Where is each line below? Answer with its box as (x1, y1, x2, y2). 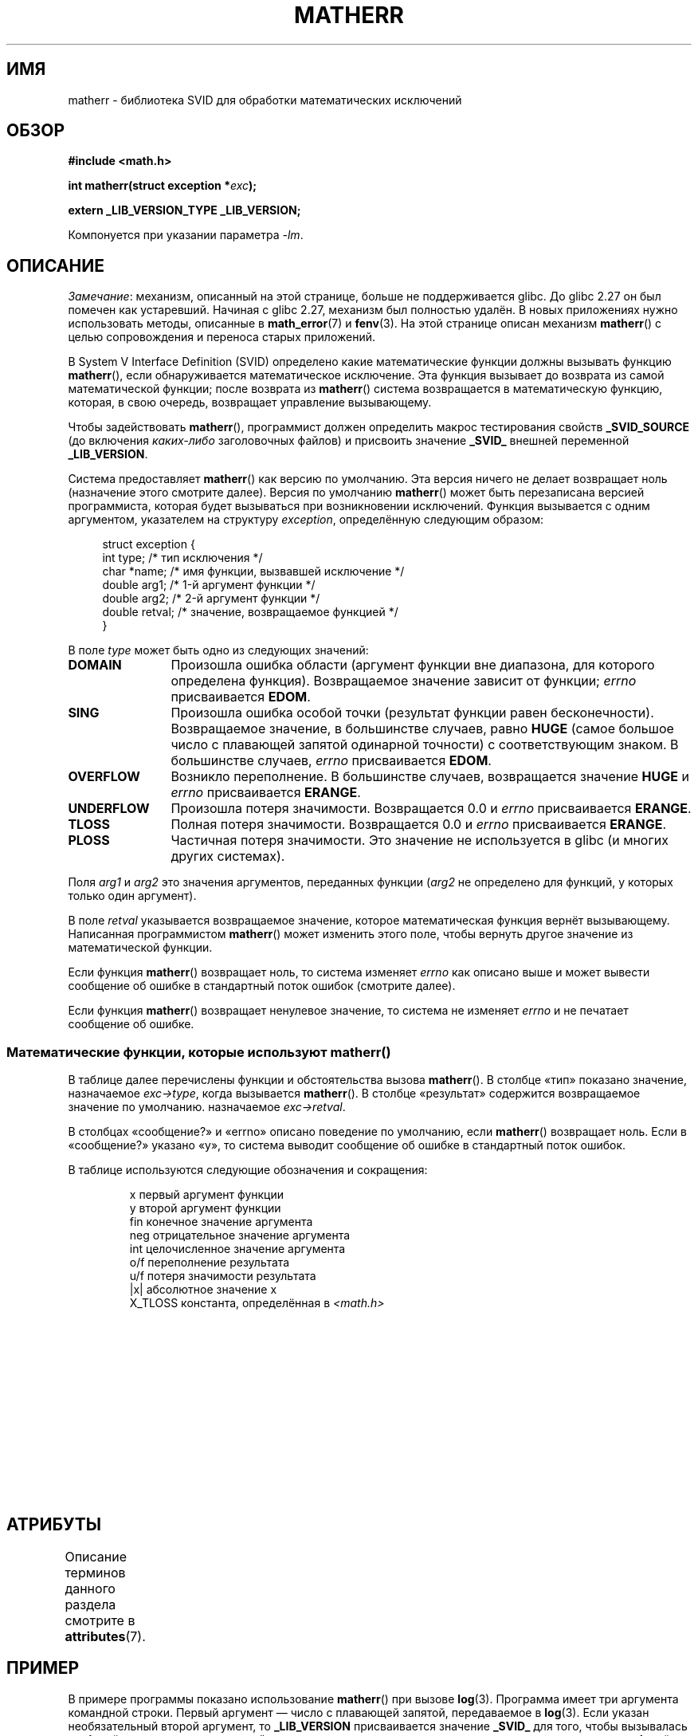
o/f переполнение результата (129, 1255, 290, 1270)
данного (65, 1580, 116, 1597)
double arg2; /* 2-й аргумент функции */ (102, 591, 320, 606)
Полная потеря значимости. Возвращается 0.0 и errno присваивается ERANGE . (171, 816, 667, 833)
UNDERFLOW (68, 800, 150, 817)
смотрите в (65, 1612, 135, 1628)
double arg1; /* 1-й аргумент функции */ (102, 578, 316, 592)
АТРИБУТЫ (6, 1514, 102, 1535)
